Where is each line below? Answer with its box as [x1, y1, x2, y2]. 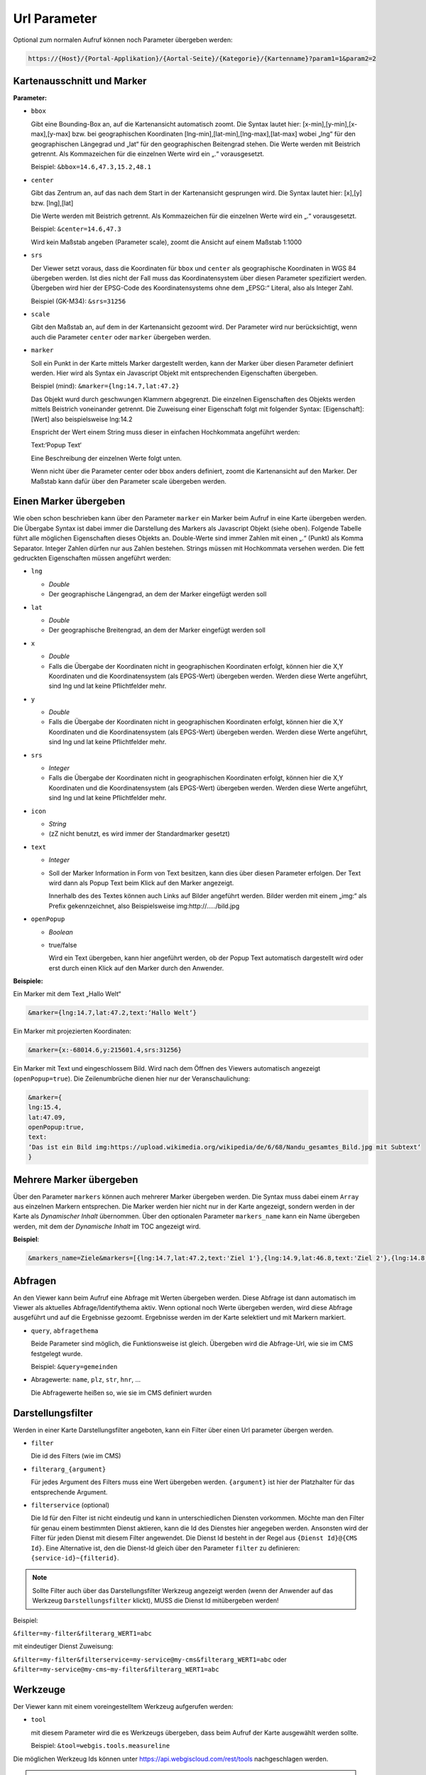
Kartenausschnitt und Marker [13, 75, 147, 87]
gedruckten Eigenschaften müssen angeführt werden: [13, 554, 171, 562]
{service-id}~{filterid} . [31, 1553, 119, 1562]
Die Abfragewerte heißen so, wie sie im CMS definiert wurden [31, 1388, 212, 1397]
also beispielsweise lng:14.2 [50, 415, 133, 423]
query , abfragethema [31, 1326, 99, 1335]
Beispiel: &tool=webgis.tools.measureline [31, 1742, 170, 1750]
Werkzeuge [13, 1683, 66, 1695]
